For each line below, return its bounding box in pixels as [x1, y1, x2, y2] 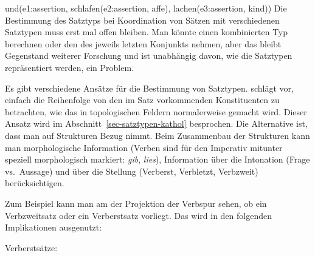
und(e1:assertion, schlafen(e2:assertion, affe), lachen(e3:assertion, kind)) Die [5, 2, 287, 14]
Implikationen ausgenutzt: [5, 221, 102, 234]
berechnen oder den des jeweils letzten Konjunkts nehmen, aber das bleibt [5, 37, 282, 50]
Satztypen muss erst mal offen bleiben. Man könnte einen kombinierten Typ [5, 25, 288, 38]
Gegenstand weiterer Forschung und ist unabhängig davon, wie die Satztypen [5, 49, 292, 62]
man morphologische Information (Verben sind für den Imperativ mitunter [5, 141, 283, 153]
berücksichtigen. [5, 177, 64, 189]
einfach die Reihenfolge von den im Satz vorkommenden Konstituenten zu [5, 93, 280, 106]
